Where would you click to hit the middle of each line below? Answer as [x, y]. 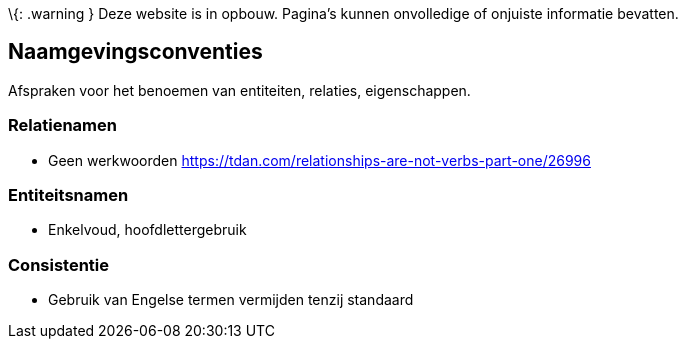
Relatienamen [62, 125]
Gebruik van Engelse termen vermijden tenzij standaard [231, 300]
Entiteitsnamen [68, 194]
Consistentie [59, 264]
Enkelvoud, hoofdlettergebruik [147, 230]
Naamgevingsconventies [135, 52]
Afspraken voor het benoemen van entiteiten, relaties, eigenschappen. [239, 90]
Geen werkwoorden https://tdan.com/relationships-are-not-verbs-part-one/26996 [319, 160]
